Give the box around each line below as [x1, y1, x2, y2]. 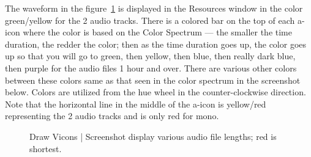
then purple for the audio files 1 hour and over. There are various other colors [5, 61, 297, 74]
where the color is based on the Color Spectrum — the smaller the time [23, 26, 292, 38]
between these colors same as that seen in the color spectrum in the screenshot [5, 73, 301, 86]
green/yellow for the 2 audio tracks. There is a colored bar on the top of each [5, 13, 295, 26]
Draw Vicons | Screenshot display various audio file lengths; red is [29, 130, 277, 142]
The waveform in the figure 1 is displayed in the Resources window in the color [5, 2, 303, 14]
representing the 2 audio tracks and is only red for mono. [5, 109, 219, 122]
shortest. [29, 142, 62, 155]
